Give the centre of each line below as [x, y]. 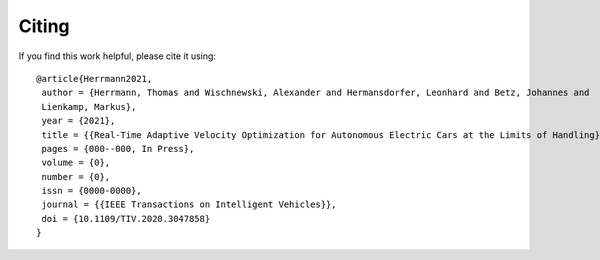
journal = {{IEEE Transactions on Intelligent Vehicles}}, [189, 204]
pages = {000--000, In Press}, [118, 148]
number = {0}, [76, 176]
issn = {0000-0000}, [91, 191]
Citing [44, 26]
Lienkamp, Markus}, [89, 106]
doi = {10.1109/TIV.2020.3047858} [126, 218]
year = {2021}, [78, 121]
